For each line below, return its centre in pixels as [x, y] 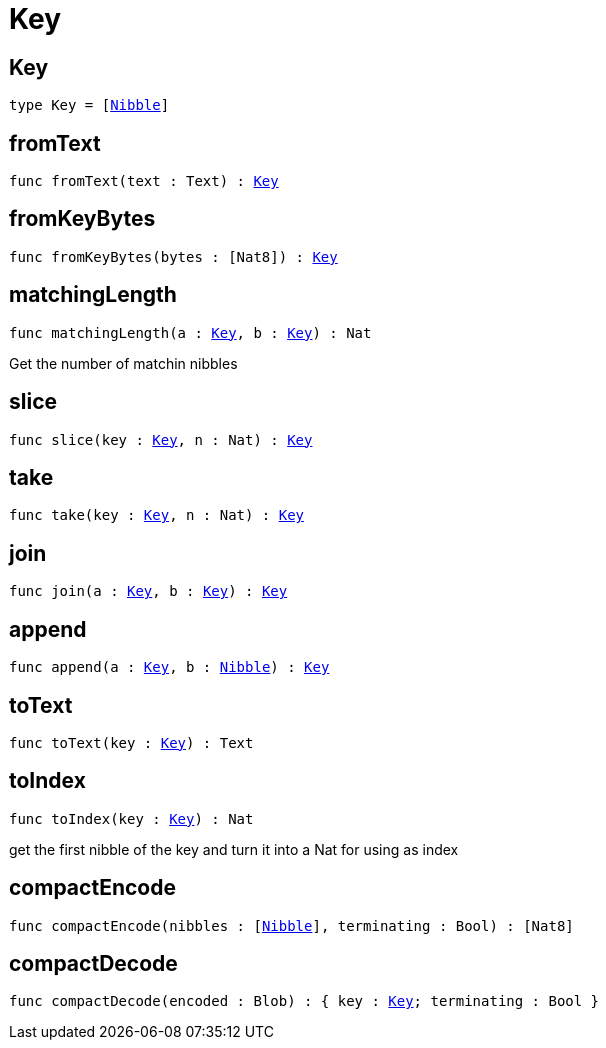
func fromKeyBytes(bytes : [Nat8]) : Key [173, 256]
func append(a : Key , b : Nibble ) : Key [169, 667]
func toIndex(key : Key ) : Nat [131, 818]
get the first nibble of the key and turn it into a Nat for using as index [234, 849]
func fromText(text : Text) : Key [144, 181]
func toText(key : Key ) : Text [131, 742]
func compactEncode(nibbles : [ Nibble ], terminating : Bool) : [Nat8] [291, 925]
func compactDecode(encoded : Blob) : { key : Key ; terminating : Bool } [304, 1001]
